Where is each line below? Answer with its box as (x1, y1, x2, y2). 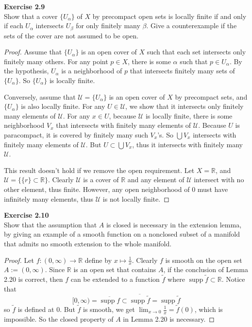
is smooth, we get (83, 304, 135, 314)
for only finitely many (76, 20, 140, 31)
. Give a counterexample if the (146, 20, 237, 31)
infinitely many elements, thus (4, 193, 94, 204)
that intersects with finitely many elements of (56, 120, 191, 130)
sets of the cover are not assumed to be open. (4, 30, 139, 40)
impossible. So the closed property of (4, 313, 114, 324)
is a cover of (83, 174, 119, 185)
